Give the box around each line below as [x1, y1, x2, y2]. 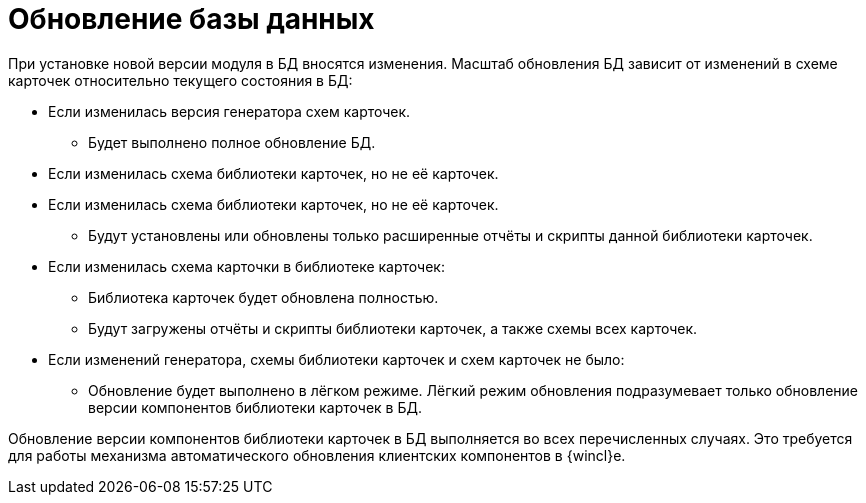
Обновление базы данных [8, 2, 375, 36]
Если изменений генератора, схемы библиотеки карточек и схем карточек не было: [48, 350, 625, 368]
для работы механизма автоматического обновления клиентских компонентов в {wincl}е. [8, 446, 626, 464]
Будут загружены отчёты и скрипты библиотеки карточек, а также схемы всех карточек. [88, 319, 698, 337]
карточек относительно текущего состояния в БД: [8, 71, 353, 89]
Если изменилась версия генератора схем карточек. [48, 102, 411, 120]
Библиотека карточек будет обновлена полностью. [88, 288, 439, 306]
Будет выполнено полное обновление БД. [88, 133, 376, 151]
